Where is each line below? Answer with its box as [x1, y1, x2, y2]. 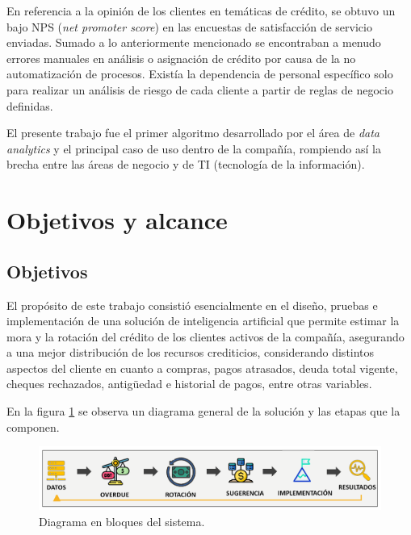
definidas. [6, 97, 53, 114]
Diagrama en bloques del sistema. [39, 513, 205, 530]
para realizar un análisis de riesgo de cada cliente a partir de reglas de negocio [6, 81, 393, 98]
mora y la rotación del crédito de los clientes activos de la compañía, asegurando [6, 328, 405, 345]
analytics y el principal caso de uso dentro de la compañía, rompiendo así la [6, 140, 381, 157]
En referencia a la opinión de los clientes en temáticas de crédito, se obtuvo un [6, 2, 396, 19]
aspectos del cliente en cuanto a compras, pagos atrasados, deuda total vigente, [6, 359, 398, 376]
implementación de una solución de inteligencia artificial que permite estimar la [6, 312, 400, 329]
